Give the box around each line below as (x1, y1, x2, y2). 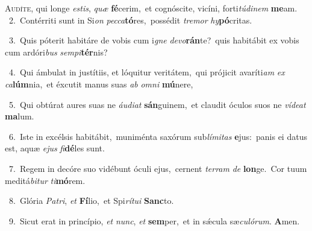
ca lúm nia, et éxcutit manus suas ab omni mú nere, (5, 77, 193, 90)
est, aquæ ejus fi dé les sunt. (5, 142, 105, 154)
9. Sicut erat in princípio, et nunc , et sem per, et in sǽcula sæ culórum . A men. (8, 214, 300, 227)
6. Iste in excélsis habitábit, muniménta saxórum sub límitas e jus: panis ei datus (8, 130, 307, 142)
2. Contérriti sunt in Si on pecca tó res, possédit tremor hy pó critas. (8, 13, 252, 26)
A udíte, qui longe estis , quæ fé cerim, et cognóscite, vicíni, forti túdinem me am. (5, 2, 298, 14)
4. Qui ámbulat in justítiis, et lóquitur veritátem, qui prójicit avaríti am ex (8, 66, 285, 78)
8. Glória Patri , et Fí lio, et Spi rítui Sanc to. (8, 194, 174, 207)
